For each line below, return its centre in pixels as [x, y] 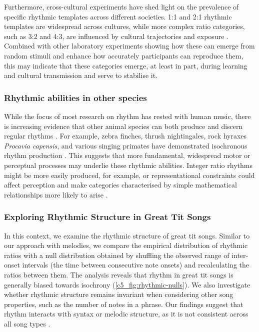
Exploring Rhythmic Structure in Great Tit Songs [107, 217]
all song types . [27, 323]
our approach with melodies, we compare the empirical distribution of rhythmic [126, 245]
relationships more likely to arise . [56, 194]
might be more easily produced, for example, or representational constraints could [129, 175]
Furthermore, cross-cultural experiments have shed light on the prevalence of [121, 6]
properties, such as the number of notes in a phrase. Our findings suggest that [124, 304]
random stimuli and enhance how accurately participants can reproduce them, [124, 55]
